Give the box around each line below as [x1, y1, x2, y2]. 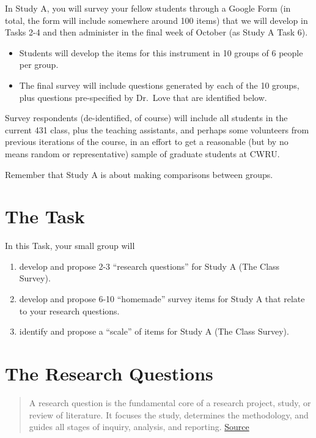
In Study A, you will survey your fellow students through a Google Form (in [5, 2, 291, 14]
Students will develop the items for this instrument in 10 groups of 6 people [19, 46, 303, 59]
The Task [5, 204, 85, 229]
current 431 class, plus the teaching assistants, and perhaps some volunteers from [5, 123, 309, 136]
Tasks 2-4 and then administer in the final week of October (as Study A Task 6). [5, 26, 308, 39]
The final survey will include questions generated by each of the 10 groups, [19, 78, 299, 91]
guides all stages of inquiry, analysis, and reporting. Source [29, 420, 249, 433]
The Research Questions [5, 361, 213, 385]
